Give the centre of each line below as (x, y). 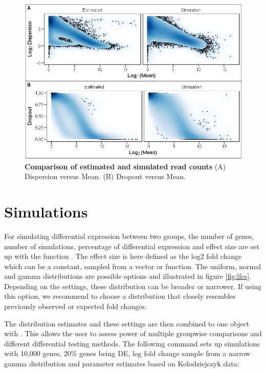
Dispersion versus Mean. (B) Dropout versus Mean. (105, 176)
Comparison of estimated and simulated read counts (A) (125, 166)
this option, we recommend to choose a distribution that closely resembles (120, 296)
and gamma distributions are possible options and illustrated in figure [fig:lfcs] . (128, 276)
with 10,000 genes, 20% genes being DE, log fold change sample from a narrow (127, 353)
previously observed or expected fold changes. (75, 306)
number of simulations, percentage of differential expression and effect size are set (132, 246)
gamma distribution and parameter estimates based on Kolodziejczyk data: (122, 364)
